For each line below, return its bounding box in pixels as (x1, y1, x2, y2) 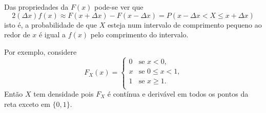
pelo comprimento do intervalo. (90, 29, 189, 40)
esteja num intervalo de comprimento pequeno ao (107, 19, 262, 30)
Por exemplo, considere (4, 46, 77, 57)
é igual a (38, 29, 66, 40)
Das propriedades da (4, 2, 69, 12)
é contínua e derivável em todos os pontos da (107, 88, 249, 99)
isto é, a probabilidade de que (4, 19, 97, 30)
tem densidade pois (33, 88, 94, 99)
